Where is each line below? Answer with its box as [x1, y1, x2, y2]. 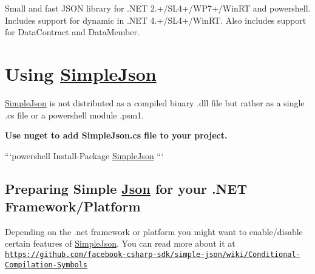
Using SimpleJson [5, 61, 157, 86]
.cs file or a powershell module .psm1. [5, 108, 144, 121]
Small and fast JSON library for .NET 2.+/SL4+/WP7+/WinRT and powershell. [5, 2, 311, 14]
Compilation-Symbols [5, 260, 88, 269]
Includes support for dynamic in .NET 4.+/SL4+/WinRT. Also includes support [5, 13, 307, 26]
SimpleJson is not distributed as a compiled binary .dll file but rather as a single [5, 96, 305, 109]
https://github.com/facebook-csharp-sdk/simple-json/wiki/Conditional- [5, 250, 300, 259]
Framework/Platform [5, 197, 141, 216]
